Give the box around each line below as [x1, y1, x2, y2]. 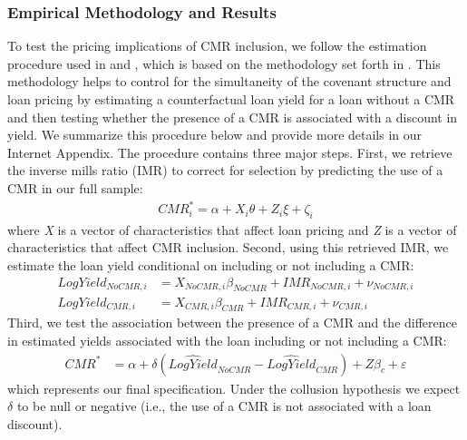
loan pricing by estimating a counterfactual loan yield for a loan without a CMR [7, 90, 455, 108]
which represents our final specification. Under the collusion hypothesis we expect [7, 378, 461, 397]
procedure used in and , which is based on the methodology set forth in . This [7, 54, 441, 73]
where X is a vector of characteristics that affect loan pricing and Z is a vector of [7, 220, 457, 239]
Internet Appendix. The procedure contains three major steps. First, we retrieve [7, 142, 452, 161]
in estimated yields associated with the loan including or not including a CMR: [7, 330, 447, 349]
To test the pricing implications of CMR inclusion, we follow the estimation [7, 36, 427, 55]
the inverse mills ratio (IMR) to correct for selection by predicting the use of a [7, 161, 443, 180]
